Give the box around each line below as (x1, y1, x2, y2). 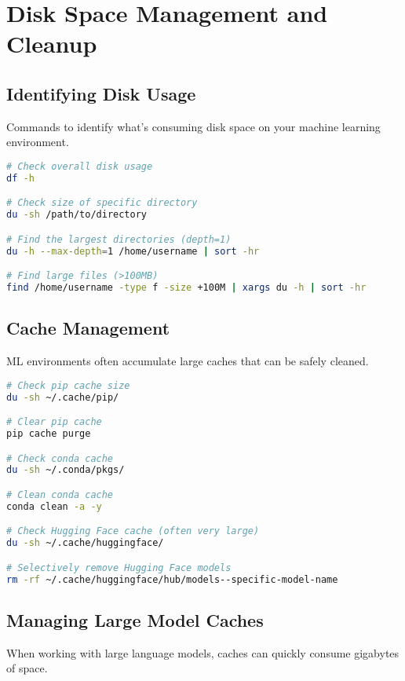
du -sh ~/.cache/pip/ (6, 391, 119, 403)
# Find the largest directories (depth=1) (6, 233, 232, 245)
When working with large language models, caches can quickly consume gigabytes (6, 644, 400, 661)
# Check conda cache (6, 452, 114, 464)
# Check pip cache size (6, 379, 130, 391)
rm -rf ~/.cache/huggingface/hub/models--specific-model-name (6, 573, 338, 585)
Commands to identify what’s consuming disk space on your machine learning (6, 118, 381, 134)
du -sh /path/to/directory (6, 209, 148, 221)
